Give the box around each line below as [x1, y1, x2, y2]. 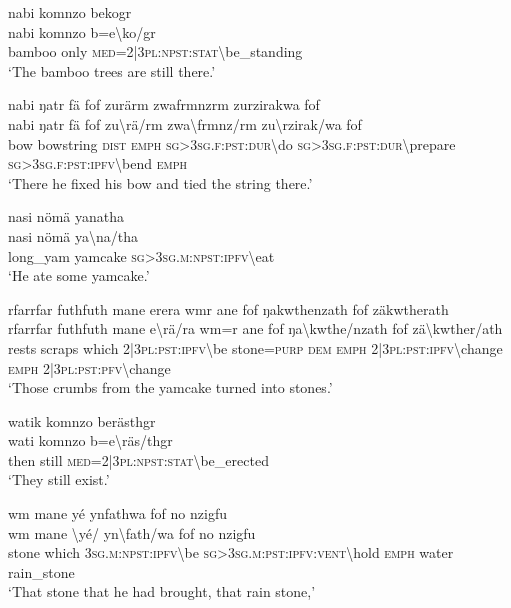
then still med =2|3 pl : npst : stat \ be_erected [8, 449, 269, 470]
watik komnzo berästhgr [8, 410, 156, 431]
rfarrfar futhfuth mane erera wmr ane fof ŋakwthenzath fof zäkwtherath [8, 298, 449, 319]
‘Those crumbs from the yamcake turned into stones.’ [8, 377, 333, 398]
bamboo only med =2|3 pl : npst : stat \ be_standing [8, 41, 303, 62]
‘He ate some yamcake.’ [8, 265, 150, 286]
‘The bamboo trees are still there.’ [8, 60, 216, 81]
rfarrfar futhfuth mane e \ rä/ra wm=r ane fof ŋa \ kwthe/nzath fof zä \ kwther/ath [8, 318, 503, 339]
